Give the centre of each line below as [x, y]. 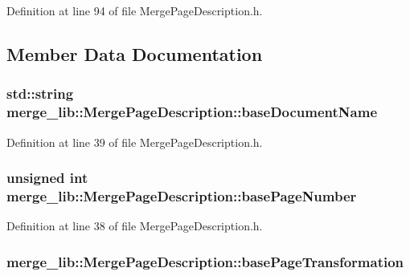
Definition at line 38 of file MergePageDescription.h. [135, 226]
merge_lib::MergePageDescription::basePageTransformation [205, 261]
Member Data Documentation [135, 53]
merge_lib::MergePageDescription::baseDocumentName [192, 112]
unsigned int [47, 178]
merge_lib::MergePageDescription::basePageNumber [182, 195]
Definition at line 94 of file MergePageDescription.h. [135, 10]
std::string [40, 93]
